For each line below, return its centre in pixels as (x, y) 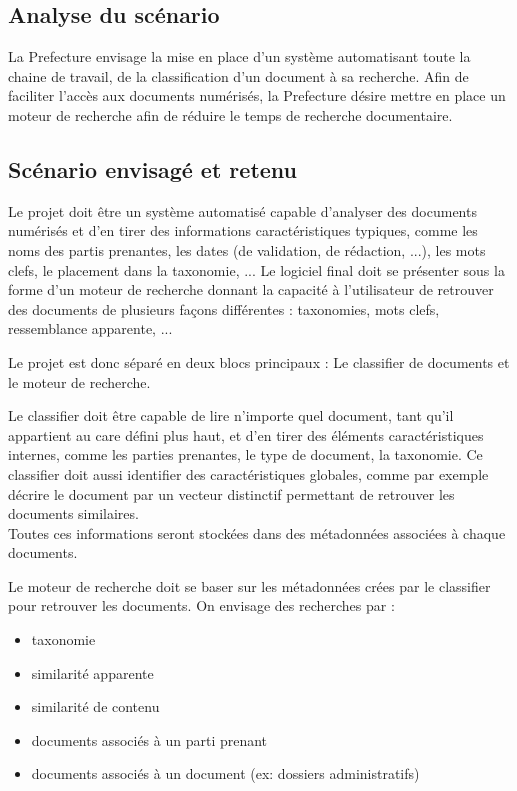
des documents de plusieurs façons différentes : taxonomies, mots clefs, (224, 308)
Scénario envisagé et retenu (153, 168)
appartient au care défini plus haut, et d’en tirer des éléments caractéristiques (246, 434)
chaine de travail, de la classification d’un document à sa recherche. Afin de (238, 75)
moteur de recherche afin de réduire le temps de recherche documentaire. (230, 114)
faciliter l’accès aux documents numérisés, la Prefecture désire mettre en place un (257, 95)
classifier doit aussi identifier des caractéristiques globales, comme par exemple (248, 473)
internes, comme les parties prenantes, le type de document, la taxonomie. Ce (245, 454)
